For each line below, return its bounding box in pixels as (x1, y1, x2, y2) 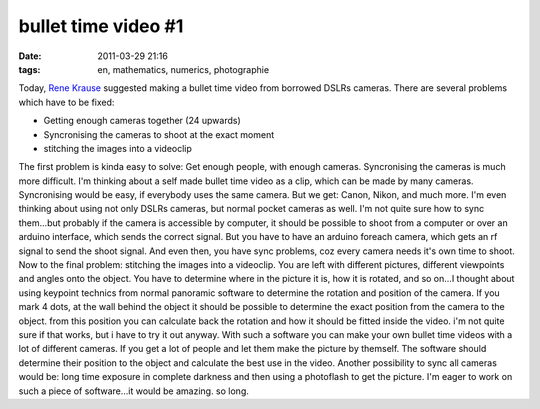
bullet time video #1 (18, 15, 184, 37)
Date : (18, 50, 42, 62)
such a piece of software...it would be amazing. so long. (18, 385, 249, 397)
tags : (18, 63, 41, 75)
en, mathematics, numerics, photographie (97, 63, 270, 75)
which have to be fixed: (18, 96, 115, 108)
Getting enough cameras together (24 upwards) (43, 115, 241, 127)
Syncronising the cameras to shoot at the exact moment (43, 128, 275, 140)
